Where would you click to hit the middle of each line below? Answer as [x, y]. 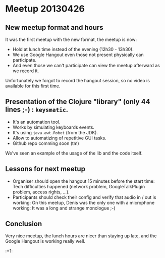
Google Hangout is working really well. [45, 241]
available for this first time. [33, 86]
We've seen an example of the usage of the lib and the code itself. [74, 153]
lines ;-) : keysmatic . [37, 110]
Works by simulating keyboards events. [53, 127]
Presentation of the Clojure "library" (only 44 [78, 102]
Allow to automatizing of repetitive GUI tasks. [60, 138]
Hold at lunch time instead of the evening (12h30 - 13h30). [73, 49]
